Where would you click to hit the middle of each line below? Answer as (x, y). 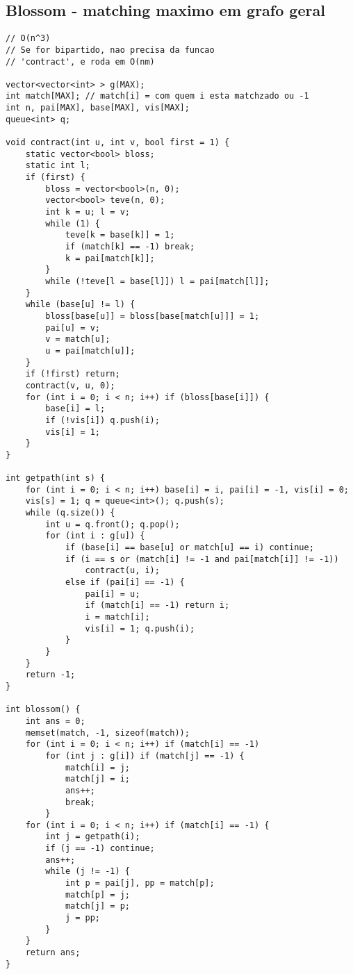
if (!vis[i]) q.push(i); (102, 420)
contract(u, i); (122, 571)
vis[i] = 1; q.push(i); (140, 628)
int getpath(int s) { (56, 478)
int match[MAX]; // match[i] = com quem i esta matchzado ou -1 (157, 96)
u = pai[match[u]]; (90, 350)
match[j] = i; (97, 779)
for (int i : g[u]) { (95, 536)
